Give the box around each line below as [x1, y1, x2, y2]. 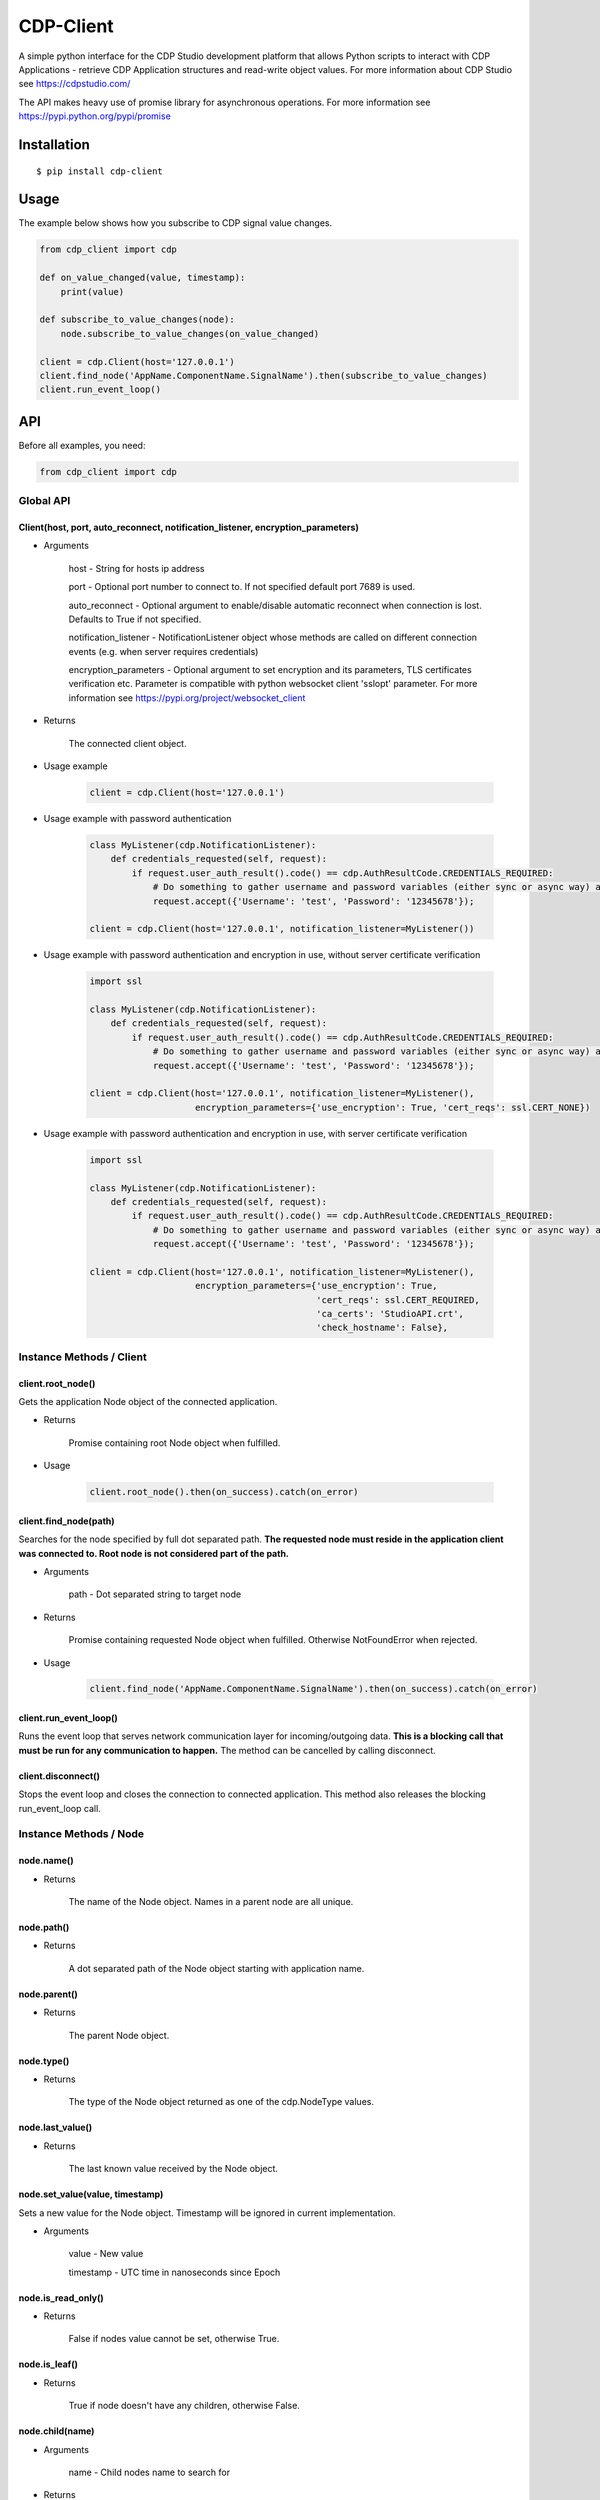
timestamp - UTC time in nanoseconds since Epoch [68, 2266, 281, 2278]
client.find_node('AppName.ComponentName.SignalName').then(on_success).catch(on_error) [89, 1683, 539, 1695]
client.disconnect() [18, 1770, 100, 1782]
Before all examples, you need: [18, 439, 146, 451]
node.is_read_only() [18, 2291, 104, 2304]
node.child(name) [18, 2425, 95, 2437]
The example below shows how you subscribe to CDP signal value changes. [18, 217, 333, 229]
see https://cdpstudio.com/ [18, 78, 131, 90]
